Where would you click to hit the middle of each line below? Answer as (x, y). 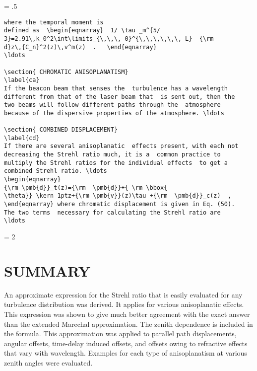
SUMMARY (47, 270)
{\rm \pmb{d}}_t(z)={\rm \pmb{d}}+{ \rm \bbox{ (86, 187)
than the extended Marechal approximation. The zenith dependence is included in (128, 324)
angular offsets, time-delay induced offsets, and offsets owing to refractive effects (126, 343)
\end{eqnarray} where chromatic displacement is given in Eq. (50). (120, 204)
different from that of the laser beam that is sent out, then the (120, 97)
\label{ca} (22, 80)
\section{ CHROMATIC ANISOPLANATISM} (66, 72)
